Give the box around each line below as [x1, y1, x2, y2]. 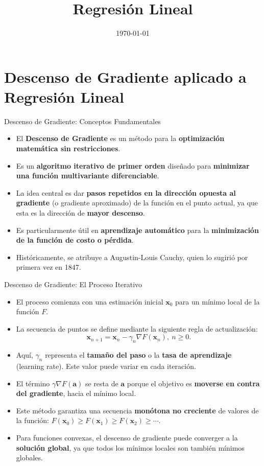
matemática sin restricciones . [16, 143, 121, 154]
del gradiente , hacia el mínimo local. [16, 388, 136, 399]
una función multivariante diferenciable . [16, 170, 159, 181]
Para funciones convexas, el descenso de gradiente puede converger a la [16, 432, 238, 442]
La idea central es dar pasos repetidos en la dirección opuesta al [16, 187, 236, 198]
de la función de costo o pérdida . [16, 235, 134, 245]
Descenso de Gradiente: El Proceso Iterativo [4, 278, 142, 289]
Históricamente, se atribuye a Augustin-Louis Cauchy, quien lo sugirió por [16, 251, 248, 262]
